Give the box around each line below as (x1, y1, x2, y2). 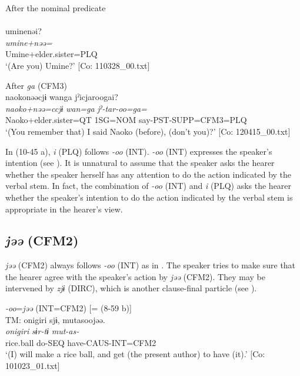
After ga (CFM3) (5, 79, 67, 91)
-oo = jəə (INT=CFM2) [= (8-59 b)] (5, 302, 132, 314)
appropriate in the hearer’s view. (5, 202, 123, 215)
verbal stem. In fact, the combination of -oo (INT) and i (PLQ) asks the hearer (5, 179, 292, 192)
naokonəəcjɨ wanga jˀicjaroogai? (5, 91, 118, 103)
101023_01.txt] (5, 360, 60, 372)
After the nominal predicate (5, 2, 106, 14)
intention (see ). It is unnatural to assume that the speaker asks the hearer (5, 157, 275, 169)
